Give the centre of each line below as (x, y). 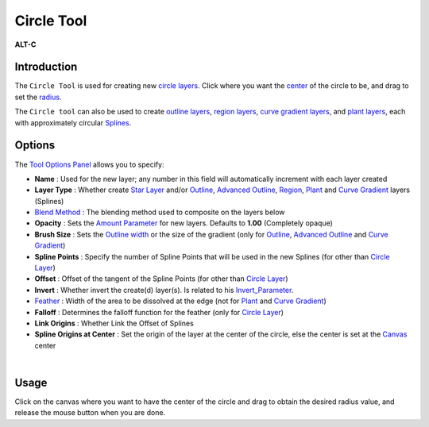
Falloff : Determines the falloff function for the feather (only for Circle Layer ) (159, 312)
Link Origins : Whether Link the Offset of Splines (114, 323)
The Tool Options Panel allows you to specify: (89, 164)
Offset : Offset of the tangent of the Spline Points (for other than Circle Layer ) (162, 279)
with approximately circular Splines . (73, 122)
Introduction (46, 67)
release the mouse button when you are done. (90, 413)
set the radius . (38, 97)
